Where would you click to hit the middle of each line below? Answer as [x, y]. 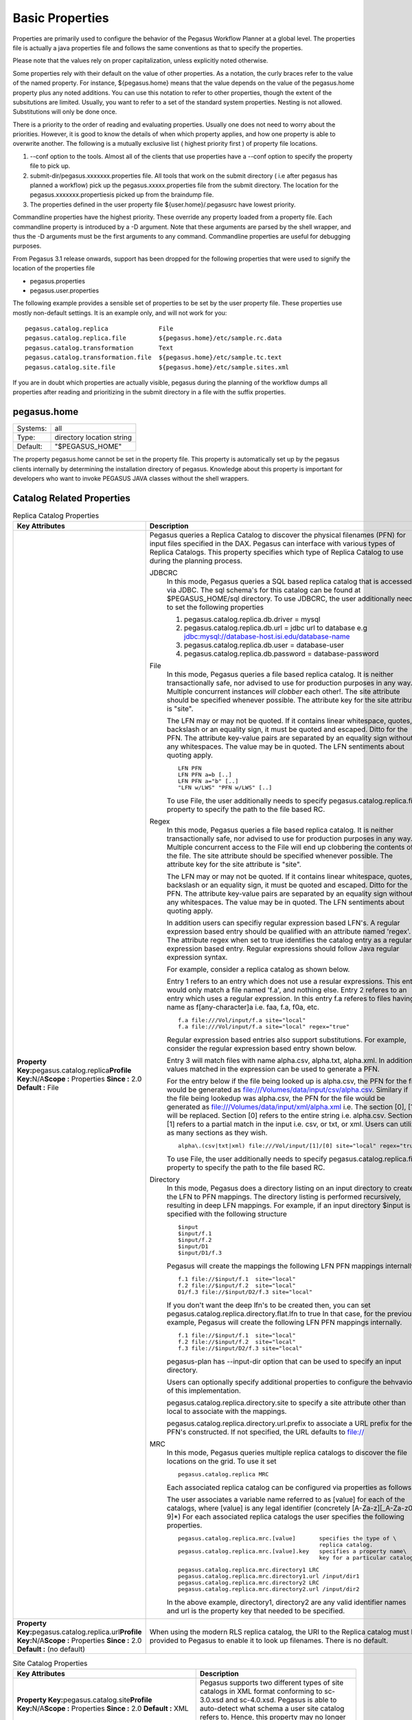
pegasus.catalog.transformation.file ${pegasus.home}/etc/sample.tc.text [153, 357]
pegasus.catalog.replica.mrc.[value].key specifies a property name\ [292, 1551]
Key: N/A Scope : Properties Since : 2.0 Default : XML [103, 1708]
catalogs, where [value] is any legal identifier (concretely [258, 1508]
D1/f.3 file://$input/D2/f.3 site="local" [245, 1292]
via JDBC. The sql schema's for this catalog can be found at [264, 590]
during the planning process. [196, 561]
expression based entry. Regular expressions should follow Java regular [283, 949]
